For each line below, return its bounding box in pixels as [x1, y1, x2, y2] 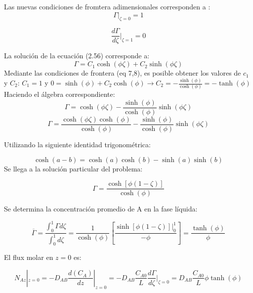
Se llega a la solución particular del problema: [4, 163, 143, 173]
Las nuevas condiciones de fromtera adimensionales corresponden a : [4, 1, 211, 11]
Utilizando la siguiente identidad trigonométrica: [4, 139, 151, 150]
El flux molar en [4, 252, 53, 262]
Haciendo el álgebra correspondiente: [4, 89, 115, 99]
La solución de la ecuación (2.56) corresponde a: [4, 50, 150, 61]
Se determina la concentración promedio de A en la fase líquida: [4, 204, 198, 214]
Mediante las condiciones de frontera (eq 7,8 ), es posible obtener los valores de [4, 68, 241, 78]
